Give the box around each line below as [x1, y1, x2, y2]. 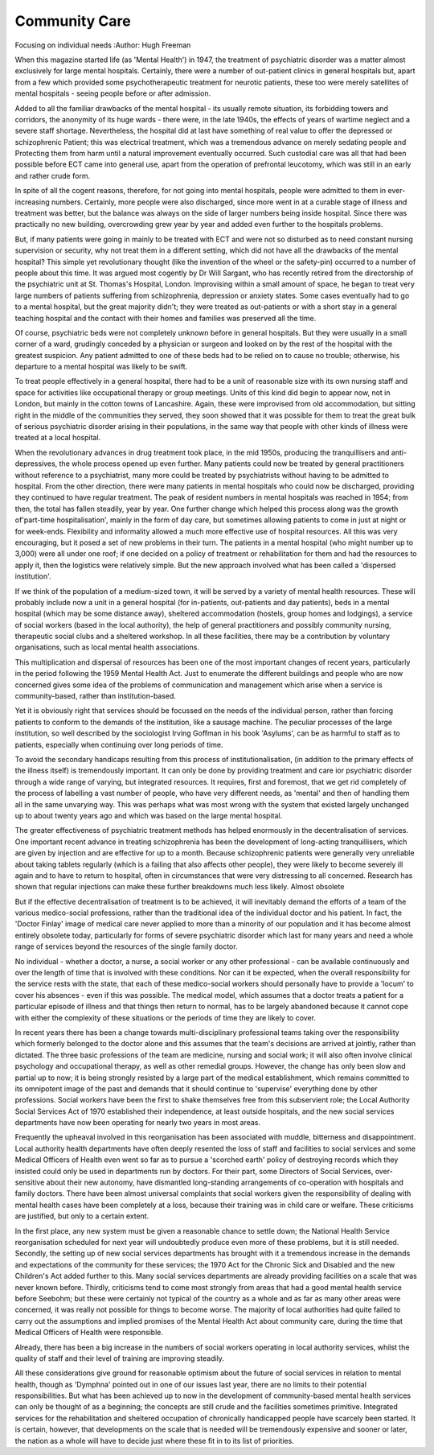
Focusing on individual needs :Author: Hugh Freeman [14, 40, 191, 50]
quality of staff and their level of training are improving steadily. [14, 1353, 225, 1363]
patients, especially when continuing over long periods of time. [14, 740, 223, 749]
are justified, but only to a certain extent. [14, 1211, 149, 1221]
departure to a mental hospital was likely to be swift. [14, 362, 188, 372]
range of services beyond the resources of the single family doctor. [14, 942, 238, 951]
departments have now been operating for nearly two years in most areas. [14, 1118, 261, 1127]
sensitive [14, 1177, 45, 1187]
